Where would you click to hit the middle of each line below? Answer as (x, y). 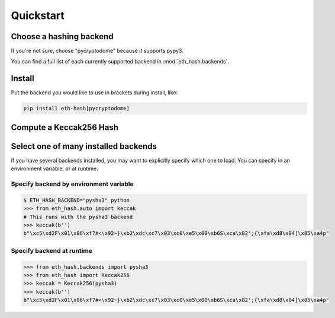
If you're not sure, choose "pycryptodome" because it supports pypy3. (97, 51)
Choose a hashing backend (62, 36)
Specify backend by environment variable (73, 184)
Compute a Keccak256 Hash (65, 127)
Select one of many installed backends (84, 146)
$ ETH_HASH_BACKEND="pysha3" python (77, 200)
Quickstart (38, 15)
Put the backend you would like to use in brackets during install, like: (94, 93)
